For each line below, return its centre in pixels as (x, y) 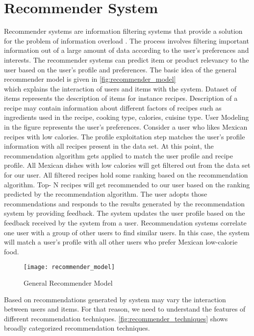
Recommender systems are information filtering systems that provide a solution (123, 31)
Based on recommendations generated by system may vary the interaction (115, 299)
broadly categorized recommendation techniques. (77, 328)
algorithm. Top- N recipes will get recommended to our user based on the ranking (127, 184)
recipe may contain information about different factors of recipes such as (113, 107)
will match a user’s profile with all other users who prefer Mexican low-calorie (121, 242)
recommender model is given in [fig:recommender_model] (90, 79)
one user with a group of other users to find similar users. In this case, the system (127, 232)
